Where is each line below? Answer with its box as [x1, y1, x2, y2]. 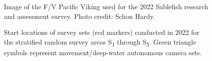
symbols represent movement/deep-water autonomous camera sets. [4, 47, 202, 57]
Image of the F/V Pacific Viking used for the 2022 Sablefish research [4, 1, 209, 11]
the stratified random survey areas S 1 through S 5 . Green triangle [4, 36, 196, 48]
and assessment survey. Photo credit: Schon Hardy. [4, 11, 155, 21]
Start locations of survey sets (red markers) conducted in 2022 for [4, 27, 199, 37]
